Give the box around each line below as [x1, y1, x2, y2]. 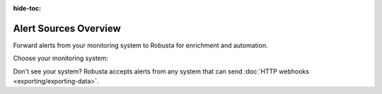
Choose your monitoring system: [13, 54, 109, 63]
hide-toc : [13, 4, 42, 12]
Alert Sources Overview [13, 22, 121, 35]
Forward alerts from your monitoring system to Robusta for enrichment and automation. [13, 41, 268, 49]
